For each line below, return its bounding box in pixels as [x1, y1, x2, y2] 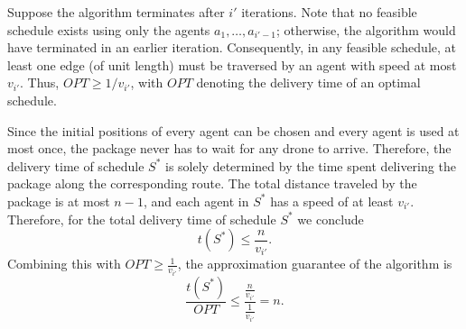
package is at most [7, 191, 110, 210]
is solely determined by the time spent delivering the [164, 156, 456, 175]
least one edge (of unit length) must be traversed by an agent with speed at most [7, 55, 457, 74]
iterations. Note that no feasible [241, 3, 417, 21]
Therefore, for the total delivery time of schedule [7, 209, 276, 228]
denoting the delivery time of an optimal [196, 73, 421, 92]
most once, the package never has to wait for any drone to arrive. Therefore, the [7, 139, 452, 158]
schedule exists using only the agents [7, 20, 210, 39]
